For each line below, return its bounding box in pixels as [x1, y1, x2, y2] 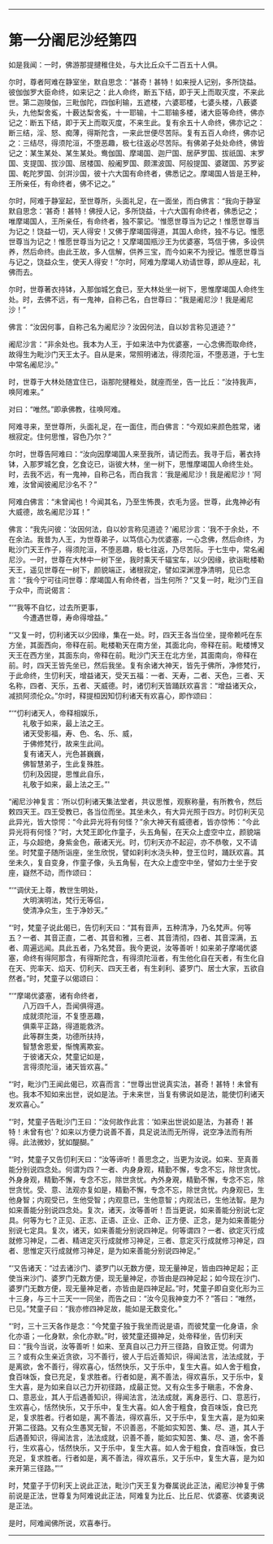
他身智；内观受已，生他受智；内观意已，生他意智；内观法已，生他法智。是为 [8, 1194, 265, 1204]
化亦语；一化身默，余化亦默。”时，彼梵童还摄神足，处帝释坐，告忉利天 [8, 1331, 244, 1341]
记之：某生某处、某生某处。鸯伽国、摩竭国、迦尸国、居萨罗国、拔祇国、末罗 [8, 148, 265, 158]
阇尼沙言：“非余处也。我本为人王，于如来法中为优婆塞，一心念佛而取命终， [8, 339, 262, 349]
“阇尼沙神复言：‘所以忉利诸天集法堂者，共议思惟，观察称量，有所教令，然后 [8, 796, 262, 806]
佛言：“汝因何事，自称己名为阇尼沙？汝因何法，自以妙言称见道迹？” [8, 322, 236, 332]
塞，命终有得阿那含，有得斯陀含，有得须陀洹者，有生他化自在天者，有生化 [8, 953, 258, 963]
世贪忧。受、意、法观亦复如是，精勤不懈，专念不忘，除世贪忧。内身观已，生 [8, 1185, 265, 1194]
